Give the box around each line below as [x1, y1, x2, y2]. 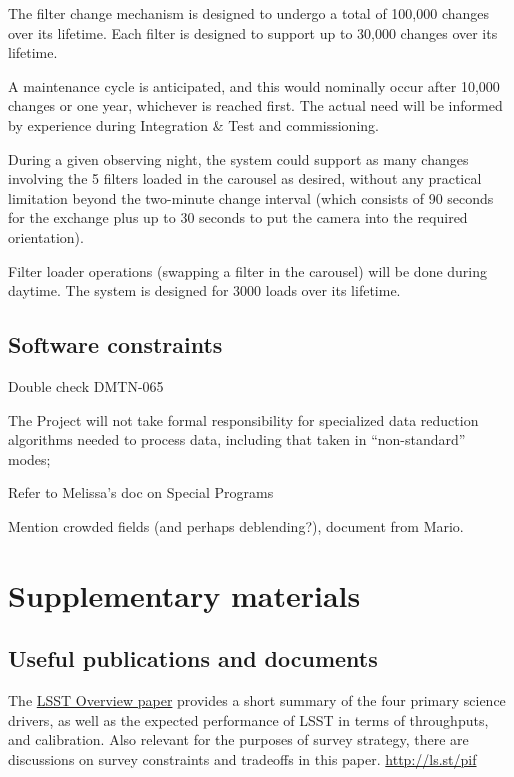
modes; [8, 448, 51, 469]
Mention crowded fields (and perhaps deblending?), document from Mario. [8, 515, 464, 536]
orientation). [8, 226, 84, 247]
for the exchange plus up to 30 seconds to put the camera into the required [8, 207, 468, 228]
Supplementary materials [8, 574, 361, 615]
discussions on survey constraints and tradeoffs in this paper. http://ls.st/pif [8, 748, 477, 769]
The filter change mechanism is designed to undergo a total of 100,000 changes [8, 3, 490, 23]
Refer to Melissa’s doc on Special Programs [8, 482, 274, 503]
